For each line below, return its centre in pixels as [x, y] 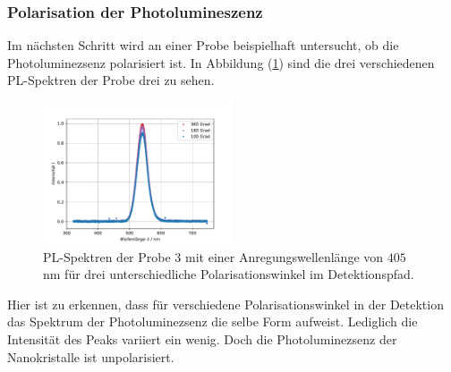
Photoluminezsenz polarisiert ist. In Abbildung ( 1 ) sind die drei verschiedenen [221, 62]
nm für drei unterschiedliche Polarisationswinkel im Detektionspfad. [229, 274]
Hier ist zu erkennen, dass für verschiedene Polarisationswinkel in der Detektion [225, 304]
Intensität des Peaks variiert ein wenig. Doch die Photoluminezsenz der [202, 338]
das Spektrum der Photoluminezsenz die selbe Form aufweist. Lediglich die [213, 321]
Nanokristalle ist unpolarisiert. [91, 356]
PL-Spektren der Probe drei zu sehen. [111, 80]
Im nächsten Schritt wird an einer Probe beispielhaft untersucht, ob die [203, 45]
